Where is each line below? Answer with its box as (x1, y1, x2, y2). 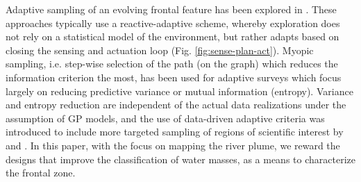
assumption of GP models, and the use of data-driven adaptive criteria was (6, 110, 325, 125)
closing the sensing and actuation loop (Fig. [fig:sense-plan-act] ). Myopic (6, 42, 314, 57)
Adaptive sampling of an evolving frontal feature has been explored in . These (6, 2, 337, 16)
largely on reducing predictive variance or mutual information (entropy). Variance (6, 83, 353, 98)
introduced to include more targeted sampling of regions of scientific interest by (6, 124, 344, 139)
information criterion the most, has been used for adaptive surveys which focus (6, 69, 342, 84)
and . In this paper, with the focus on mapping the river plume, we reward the (6, 138, 340, 152)
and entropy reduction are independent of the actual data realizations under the (6, 97, 346, 112)
